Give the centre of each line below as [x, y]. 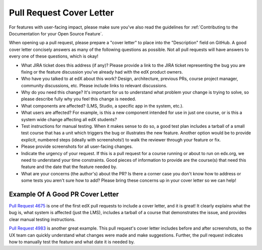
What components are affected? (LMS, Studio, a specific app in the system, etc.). [102, 106]
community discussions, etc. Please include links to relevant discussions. [94, 85]
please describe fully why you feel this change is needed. [79, 99]
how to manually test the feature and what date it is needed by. [72, 242]
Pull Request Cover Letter [61, 13]
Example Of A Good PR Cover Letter [64, 194]
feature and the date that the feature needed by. [69, 167]
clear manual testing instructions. [42, 219]
